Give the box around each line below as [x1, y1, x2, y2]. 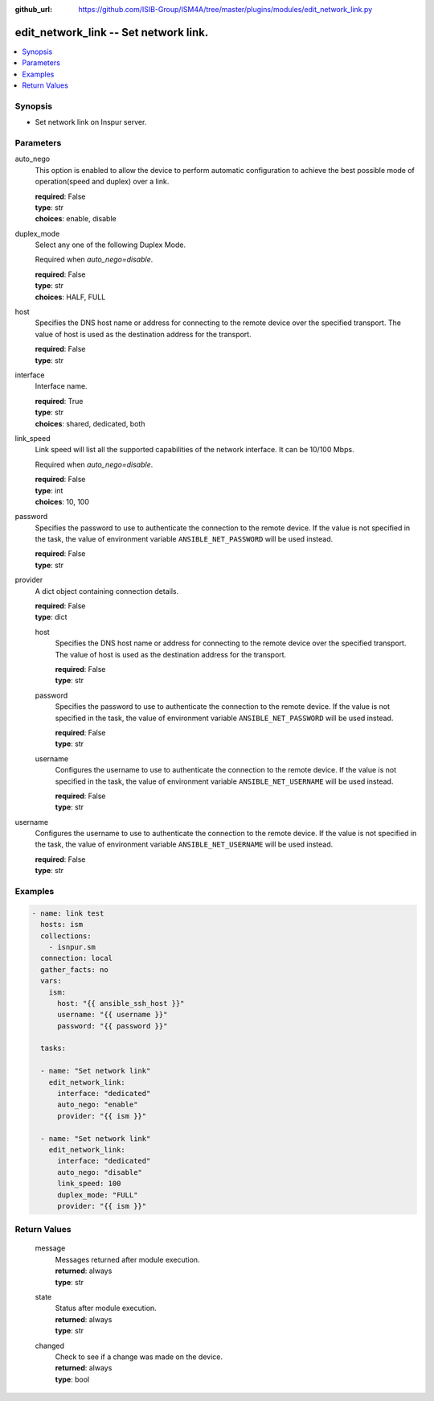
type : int [35, 485, 63, 495]
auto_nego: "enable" [57, 1100, 138, 1110]
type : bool [55, 1374, 90, 1384]
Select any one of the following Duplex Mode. [35, 240, 186, 249]
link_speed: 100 [57, 1179, 121, 1189]
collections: [40, 931, 92, 941]
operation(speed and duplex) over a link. [35, 177, 170, 187]
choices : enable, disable [35, 214, 117, 224]
